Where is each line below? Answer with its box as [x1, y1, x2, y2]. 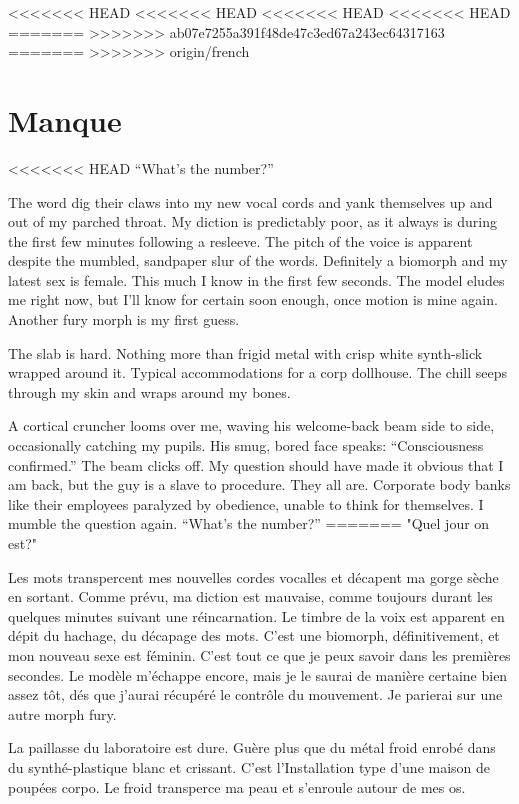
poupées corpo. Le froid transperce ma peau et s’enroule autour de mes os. [8, 776, 466, 797]
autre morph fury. [8, 703, 117, 724]
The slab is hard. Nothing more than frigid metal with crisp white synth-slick [8, 342, 483, 363]
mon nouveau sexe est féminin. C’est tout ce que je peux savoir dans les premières [8, 644, 511, 665]
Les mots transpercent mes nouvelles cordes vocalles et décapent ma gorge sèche [8, 566, 499, 587]
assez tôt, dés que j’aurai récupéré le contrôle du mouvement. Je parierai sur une [8, 684, 503, 705]
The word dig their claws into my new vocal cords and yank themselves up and [8, 191, 493, 212]
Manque [8, 99, 122, 140]
